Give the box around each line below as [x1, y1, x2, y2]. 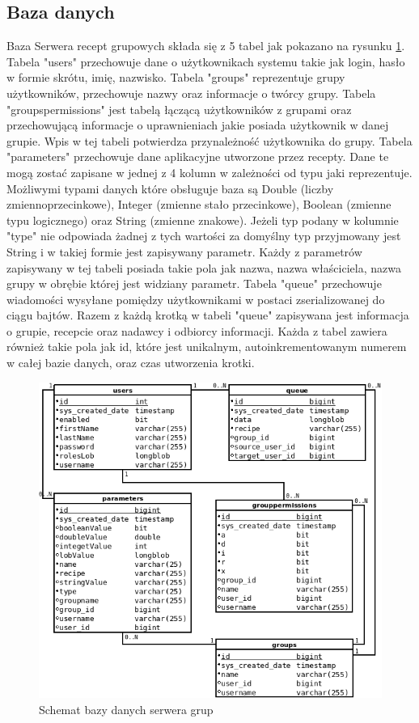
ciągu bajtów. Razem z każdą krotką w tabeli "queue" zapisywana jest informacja [6, 307, 409, 323]
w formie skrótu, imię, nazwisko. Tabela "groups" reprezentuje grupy [6, 69, 345, 86]
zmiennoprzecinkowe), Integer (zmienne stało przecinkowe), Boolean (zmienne [6, 196, 391, 213]
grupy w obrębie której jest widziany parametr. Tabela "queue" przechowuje [6, 275, 382, 292]
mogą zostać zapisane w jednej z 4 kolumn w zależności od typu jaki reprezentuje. [6, 163, 413, 180]
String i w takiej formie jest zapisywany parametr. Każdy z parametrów [6, 243, 362, 260]
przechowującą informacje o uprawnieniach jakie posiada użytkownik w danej [6, 116, 389, 133]
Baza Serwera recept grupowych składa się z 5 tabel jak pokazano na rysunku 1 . [6, 37, 405, 54]
